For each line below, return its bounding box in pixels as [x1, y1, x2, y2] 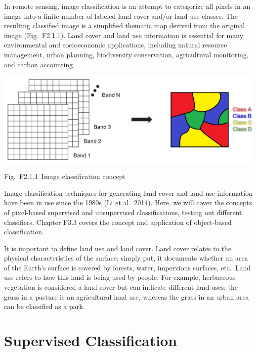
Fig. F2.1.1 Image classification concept [4, 171, 126, 181]
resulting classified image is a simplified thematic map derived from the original [4, 20, 245, 31]
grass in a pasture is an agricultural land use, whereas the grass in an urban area [4, 291, 249, 302]
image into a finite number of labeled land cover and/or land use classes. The [4, 10, 238, 21]
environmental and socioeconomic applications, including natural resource [4, 40, 227, 50]
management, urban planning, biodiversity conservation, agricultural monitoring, [4, 49, 249, 59]
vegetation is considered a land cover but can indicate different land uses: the [4, 282, 238, 292]
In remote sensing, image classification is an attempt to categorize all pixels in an [4, 1, 251, 11]
